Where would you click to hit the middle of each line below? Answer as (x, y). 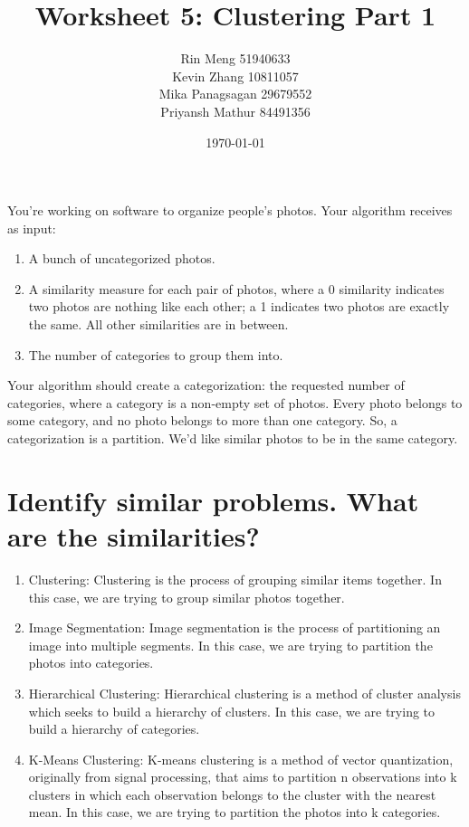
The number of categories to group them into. (156, 354)
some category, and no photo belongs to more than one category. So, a (202, 420)
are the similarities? (134, 536)
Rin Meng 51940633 (235, 58)
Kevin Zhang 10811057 (235, 76)
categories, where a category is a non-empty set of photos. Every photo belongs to (235, 402)
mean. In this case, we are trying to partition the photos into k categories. (234, 812)
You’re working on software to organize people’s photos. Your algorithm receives (230, 210)
